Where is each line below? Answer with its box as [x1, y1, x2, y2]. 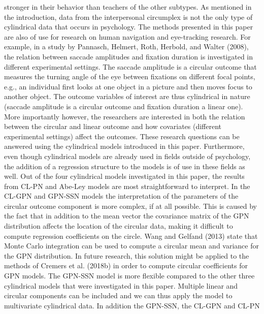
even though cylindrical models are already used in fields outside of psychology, [4, 150, 251, 161]
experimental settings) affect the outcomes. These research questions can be [4, 131, 240, 141]
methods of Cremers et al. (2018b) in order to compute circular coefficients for [4, 260, 248, 271]
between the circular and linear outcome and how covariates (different [4, 121, 222, 132]
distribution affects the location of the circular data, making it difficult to [4, 221, 233, 231]
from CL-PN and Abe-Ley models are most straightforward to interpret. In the [4, 180, 250, 191]
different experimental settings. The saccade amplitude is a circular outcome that [4, 61, 257, 72]
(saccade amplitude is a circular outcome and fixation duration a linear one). [4, 101, 243, 111]
